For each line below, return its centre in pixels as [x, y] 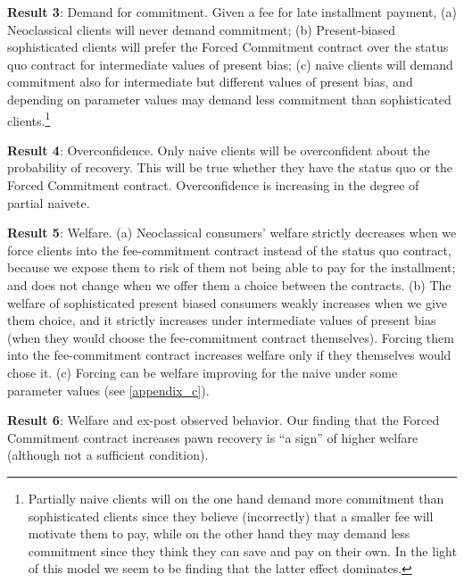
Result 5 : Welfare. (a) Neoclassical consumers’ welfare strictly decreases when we [232, 233]
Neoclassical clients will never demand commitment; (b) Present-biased [201, 29]
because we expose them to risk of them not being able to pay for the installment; [232, 267]
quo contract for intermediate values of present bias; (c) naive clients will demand [230, 64]
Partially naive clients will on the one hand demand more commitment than [236, 498]
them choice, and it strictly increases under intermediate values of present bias [222, 320]
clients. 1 [29, 119]
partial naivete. [49, 202]
